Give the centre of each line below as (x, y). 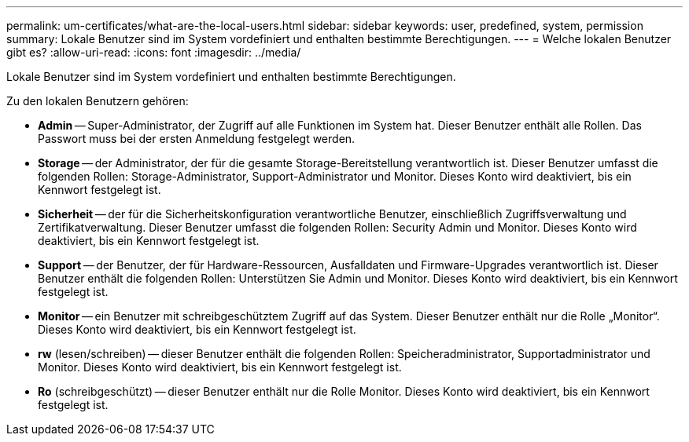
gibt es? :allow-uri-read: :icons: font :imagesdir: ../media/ (154, 52)
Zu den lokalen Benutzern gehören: (98, 101)
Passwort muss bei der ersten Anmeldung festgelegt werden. (197, 139)
